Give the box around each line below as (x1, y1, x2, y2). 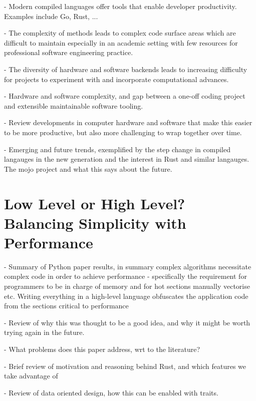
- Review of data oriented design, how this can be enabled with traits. (4, 387, 218, 397)
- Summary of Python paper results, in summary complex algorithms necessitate (4, 261, 251, 271)
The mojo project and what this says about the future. (4, 163, 172, 174)
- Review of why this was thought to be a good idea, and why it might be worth (4, 317, 250, 327)
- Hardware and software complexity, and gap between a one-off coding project (4, 91, 245, 101)
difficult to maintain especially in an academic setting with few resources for (4, 37, 238, 48)
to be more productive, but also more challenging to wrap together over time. (4, 127, 242, 137)
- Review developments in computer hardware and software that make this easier (4, 117, 252, 128)
